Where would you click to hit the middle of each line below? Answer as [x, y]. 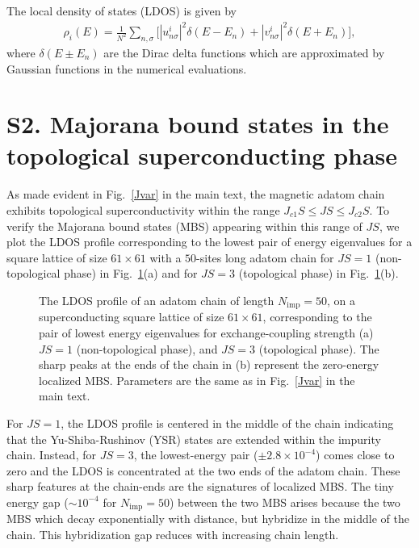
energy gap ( [38, 502]
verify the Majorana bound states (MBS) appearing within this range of [184, 226]
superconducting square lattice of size [132, 317]
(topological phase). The [319, 348]
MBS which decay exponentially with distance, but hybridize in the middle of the [208, 519]
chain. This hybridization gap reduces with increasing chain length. [173, 535]
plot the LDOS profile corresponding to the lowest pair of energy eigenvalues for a [209, 242]
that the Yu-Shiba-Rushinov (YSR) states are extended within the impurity [194, 439]
